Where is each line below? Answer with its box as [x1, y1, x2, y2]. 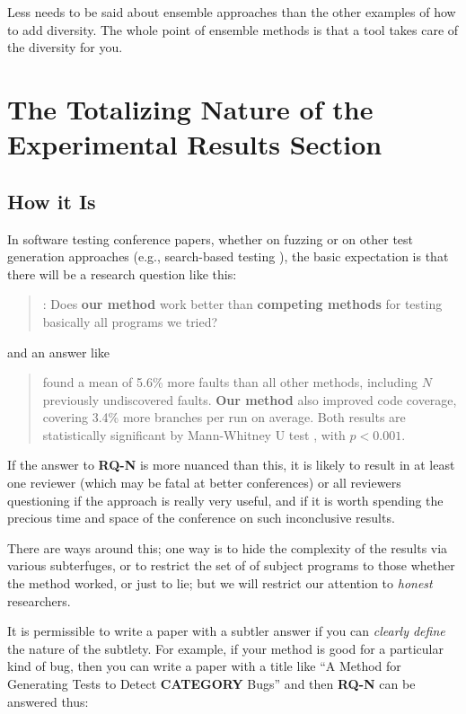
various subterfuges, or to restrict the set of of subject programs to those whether [7, 556, 455, 575]
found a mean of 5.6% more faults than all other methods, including [42, 373, 418, 392]
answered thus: [7, 692, 89, 710]
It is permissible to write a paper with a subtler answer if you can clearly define [7, 621, 445, 640]
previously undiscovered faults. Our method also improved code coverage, [42, 390, 457, 409]
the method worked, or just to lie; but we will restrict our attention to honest [7, 574, 433, 593]
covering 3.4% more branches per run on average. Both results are [42, 408, 406, 427]
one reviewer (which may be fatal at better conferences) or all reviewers [7, 473, 401, 492]
